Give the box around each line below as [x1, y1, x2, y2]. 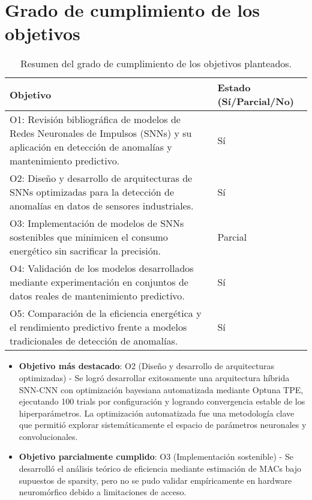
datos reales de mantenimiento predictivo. [10, 289, 185, 303]
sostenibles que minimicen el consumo [10, 230, 168, 244]
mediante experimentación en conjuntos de [10, 275, 188, 289]
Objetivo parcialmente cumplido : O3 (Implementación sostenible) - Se [19, 450, 293, 463]
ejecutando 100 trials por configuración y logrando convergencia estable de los [19, 395, 305, 408]
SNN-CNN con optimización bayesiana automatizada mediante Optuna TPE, [19, 383, 304, 396]
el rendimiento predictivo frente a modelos [10, 320, 187, 334]
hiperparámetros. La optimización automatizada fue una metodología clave [19, 406, 295, 419]
